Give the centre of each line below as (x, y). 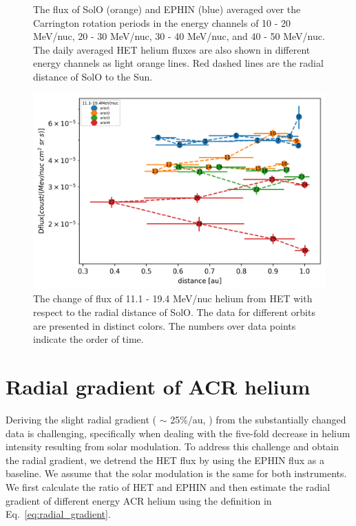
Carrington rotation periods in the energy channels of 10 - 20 (162, 22)
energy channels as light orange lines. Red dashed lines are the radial (178, 63)
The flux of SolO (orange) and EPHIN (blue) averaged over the (167, 9)
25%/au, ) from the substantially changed (258, 419)
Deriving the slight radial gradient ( (81, 419)
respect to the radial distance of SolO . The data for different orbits (174, 312)
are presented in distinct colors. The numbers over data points (165, 325)
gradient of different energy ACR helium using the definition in (139, 500)
